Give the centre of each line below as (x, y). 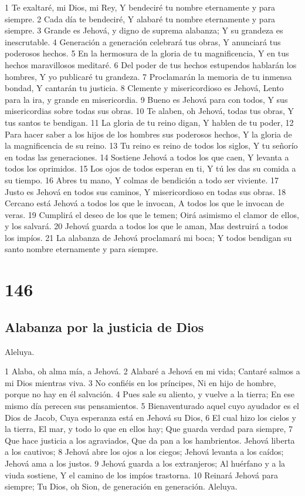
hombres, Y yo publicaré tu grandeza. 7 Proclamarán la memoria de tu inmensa (148, 76)
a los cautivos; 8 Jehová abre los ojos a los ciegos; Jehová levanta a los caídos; (144, 452)
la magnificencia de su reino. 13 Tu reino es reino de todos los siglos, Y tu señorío (151, 145)
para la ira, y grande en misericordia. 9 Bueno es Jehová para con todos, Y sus (146, 99)
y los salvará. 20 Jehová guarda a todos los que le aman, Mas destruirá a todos (147, 226)
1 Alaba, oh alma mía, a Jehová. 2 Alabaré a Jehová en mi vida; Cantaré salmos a (152, 371)
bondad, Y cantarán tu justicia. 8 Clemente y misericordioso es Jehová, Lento (144, 88)
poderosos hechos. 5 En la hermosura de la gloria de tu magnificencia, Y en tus (147, 53)
